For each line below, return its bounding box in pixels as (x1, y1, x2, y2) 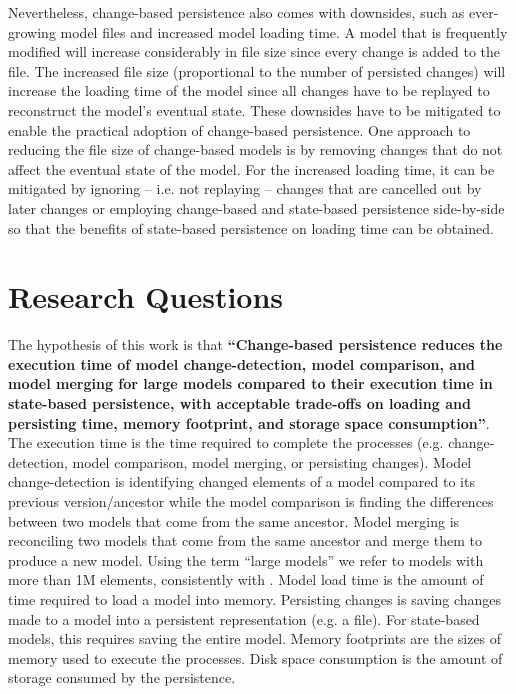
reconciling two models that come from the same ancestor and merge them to (8, 530, 482, 551)
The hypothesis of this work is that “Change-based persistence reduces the (8, 334, 503, 355)
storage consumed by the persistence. (8, 667, 236, 688)
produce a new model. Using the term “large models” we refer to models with (8, 549, 484, 570)
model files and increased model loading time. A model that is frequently (60, 21, 508, 42)
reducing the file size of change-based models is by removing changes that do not (8, 139, 503, 160)
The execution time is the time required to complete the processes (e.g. (8, 432, 444, 453)
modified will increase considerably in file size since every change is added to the (8, 41, 501, 62)
